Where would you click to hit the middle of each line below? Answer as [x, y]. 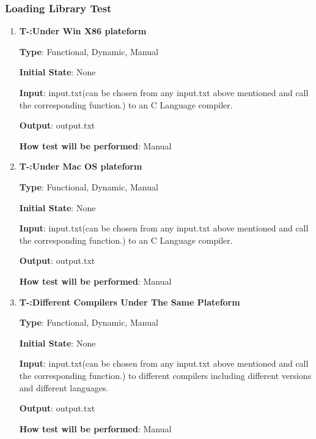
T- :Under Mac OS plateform [81, 166]
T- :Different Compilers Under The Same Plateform [130, 302]
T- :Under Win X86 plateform [83, 31]
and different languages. [64, 387]
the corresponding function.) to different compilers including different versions [165, 375]
